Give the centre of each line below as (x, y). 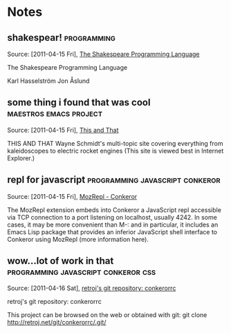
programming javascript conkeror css (82, 272)
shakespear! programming (62, 38)
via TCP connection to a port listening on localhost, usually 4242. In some (112, 217)
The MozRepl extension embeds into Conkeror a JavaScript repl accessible (114, 210)
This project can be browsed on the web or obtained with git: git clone (107, 315)
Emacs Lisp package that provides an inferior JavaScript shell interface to (112, 231)
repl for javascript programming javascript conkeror (114, 180)
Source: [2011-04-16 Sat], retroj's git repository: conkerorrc (92, 288)
